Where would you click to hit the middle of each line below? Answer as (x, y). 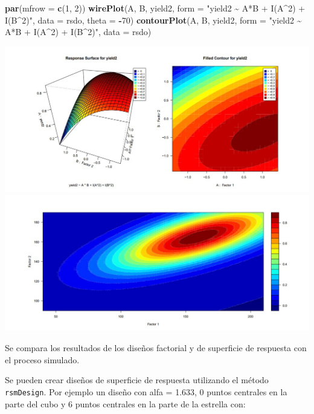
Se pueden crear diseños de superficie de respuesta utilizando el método (137, 380)
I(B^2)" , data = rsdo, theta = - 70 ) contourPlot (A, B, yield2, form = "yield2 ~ (153, 20)
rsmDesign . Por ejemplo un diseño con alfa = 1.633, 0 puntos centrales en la (146, 391)
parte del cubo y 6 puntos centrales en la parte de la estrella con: (125, 403)
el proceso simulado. (42, 359)
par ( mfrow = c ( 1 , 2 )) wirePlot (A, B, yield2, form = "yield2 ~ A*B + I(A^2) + (155, 8)
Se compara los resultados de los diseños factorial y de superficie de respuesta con (156, 348)
